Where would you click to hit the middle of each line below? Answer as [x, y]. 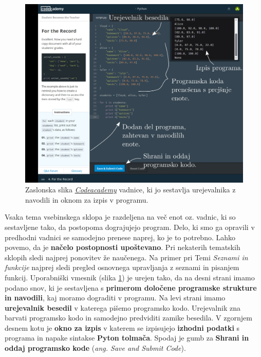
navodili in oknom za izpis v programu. [87, 199]
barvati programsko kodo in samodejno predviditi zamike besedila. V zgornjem [128, 318]
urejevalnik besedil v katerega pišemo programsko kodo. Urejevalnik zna [123, 307]
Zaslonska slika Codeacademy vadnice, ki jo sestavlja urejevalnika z [130, 190]
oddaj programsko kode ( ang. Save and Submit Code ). [95, 348]
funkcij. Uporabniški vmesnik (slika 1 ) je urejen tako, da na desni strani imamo [130, 277]
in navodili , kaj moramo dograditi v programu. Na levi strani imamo [115, 298]
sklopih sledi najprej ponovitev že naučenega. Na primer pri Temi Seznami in [126, 257]
